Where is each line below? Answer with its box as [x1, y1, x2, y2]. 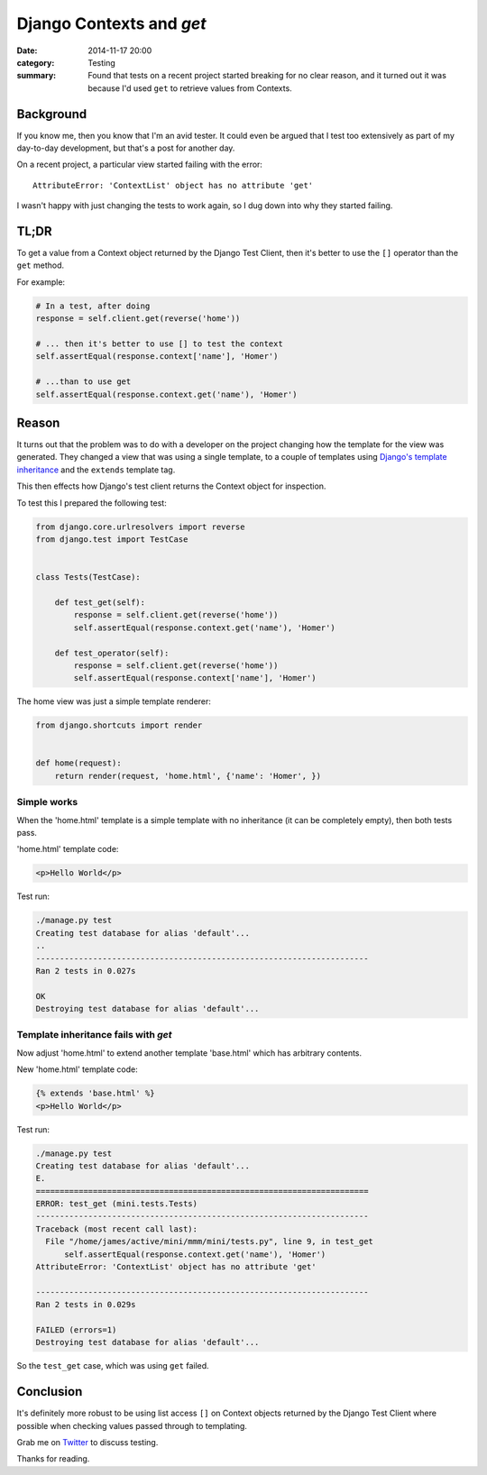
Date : [16, 45, 38, 56]
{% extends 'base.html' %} [35, 1088, 155, 1099]
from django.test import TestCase [35, 535, 188, 545]
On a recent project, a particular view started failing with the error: [16, 159, 263, 170]
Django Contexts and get [16, 14, 207, 33]
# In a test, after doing [35, 300, 151, 311]
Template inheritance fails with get [16, 1029, 172, 1041]
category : [16, 57, 55, 68]
